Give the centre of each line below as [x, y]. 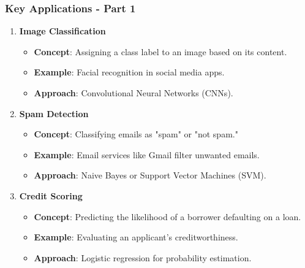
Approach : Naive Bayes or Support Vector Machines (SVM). [150, 175]
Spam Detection [54, 113]
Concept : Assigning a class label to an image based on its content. [160, 51]
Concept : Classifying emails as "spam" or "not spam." [136, 134]
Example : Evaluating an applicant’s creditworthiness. [136, 237]
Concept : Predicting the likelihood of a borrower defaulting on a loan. [168, 216]
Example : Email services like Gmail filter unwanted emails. [147, 154]
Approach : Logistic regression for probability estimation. [143, 257]
